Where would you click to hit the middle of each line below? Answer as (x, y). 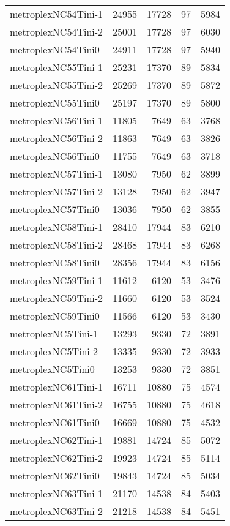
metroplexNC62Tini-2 (57, 458)
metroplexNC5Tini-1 (54, 333)
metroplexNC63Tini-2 (57, 511)
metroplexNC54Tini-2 (57, 32)
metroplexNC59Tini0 (55, 316)
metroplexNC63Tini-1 (57, 493)
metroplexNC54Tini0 (55, 49)
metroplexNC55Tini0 (55, 103)
